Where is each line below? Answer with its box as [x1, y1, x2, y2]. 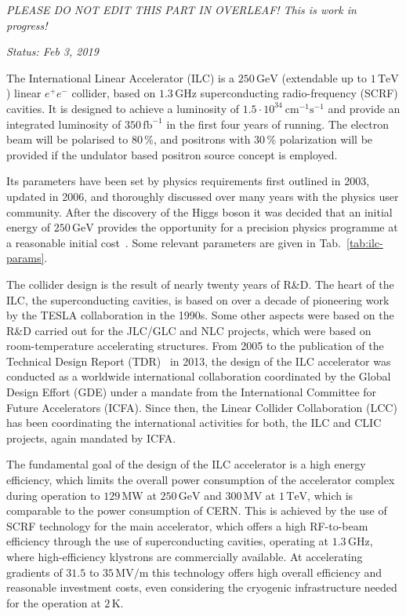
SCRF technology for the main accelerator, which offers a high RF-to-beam [6, 517, 368, 534]
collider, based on [71, 85, 156, 101]
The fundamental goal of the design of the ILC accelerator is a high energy [6, 456, 366, 472]
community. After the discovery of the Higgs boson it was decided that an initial [6, 203, 393, 220]
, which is [307, 487, 353, 503]
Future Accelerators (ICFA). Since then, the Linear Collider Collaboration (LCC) [6, 399, 397, 415]
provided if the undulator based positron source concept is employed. [6, 146, 338, 162]
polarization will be [279, 131, 373, 148]
